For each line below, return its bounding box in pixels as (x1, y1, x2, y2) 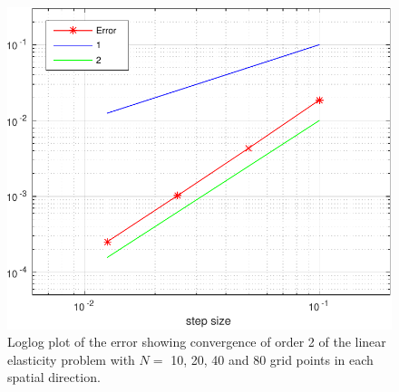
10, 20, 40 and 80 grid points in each (170, 349, 374, 368)
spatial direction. (7, 368, 101, 387)
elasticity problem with (7, 349, 135, 368)
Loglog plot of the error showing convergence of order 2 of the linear (7, 332, 386, 351)
